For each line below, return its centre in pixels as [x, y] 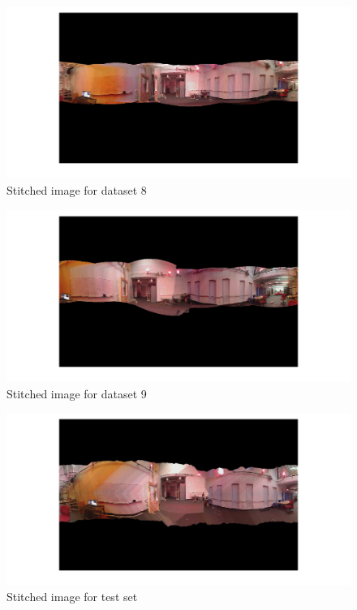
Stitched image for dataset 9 [77, 393]
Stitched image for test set [72, 597]
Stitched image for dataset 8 [77, 190]
